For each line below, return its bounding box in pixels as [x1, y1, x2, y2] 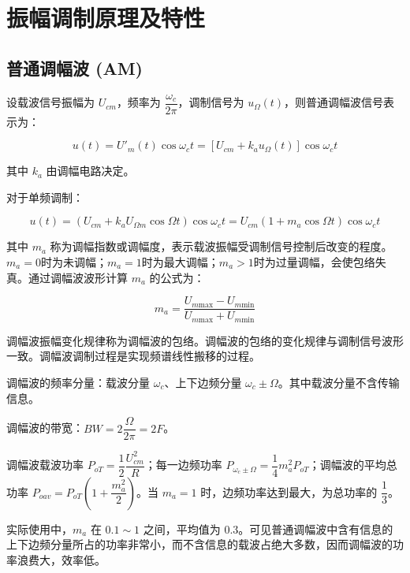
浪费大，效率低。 [17, 551, 106, 567]
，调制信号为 [177, 94, 244, 110]
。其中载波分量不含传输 [278, 374, 400, 390]
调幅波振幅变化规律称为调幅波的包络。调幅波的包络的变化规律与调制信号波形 [6, 332, 404, 348]
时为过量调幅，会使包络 [253, 254, 375, 270]
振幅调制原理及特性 [6, 2, 206, 34]
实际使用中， [6, 520, 73, 537]
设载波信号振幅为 [6, 94, 95, 110]
